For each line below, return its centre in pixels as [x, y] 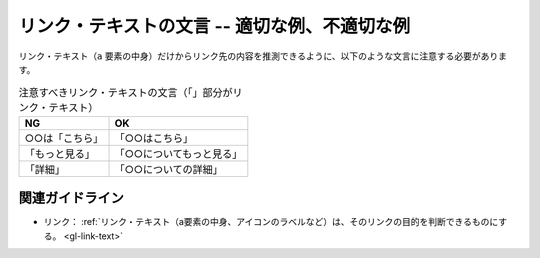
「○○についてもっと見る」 [178, 153]
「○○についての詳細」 [169, 169]
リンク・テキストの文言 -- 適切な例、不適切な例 [214, 26]
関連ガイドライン [71, 198]
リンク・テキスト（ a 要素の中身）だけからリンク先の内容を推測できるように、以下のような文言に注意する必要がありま [262, 56]
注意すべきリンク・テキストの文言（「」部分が [126, 92]
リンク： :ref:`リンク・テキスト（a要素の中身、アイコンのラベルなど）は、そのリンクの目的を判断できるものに [271, 222]
